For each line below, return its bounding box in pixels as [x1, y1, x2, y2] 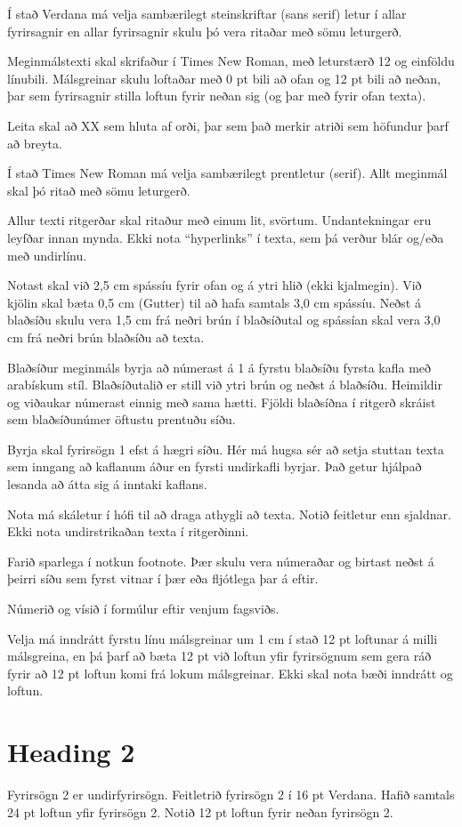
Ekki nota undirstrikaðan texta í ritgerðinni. [7, 522, 249, 541]
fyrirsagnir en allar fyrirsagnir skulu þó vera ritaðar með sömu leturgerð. [7, 21, 402, 40]
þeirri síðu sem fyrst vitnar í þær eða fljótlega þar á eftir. [7, 569, 319, 588]
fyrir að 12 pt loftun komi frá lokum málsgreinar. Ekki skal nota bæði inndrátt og [7, 663, 453, 682]
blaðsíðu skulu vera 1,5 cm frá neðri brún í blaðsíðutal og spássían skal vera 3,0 [7, 310, 441, 329]
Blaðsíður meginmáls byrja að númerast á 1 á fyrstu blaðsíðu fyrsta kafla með [7, 357, 432, 376]
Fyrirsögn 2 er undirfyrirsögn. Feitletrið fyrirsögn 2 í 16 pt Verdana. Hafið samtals [7, 785, 455, 804]
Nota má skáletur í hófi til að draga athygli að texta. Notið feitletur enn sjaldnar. [7, 504, 451, 523]
